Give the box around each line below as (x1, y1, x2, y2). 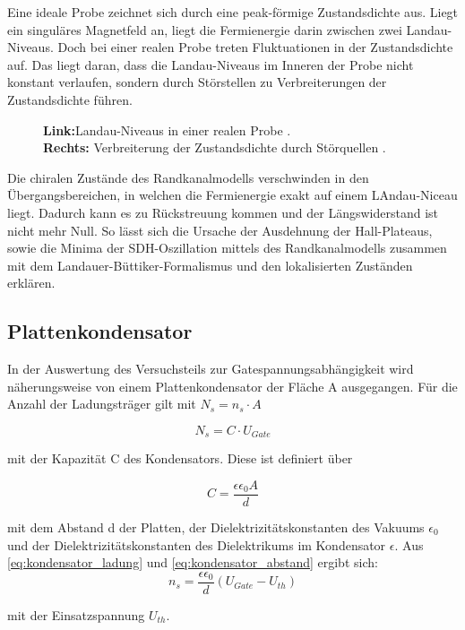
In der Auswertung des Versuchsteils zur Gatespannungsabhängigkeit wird (7, 359, 414, 378)
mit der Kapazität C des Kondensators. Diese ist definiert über (7, 449, 353, 468)
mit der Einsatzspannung (7, 605, 145, 624)
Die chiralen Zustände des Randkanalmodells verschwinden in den (7, 168, 369, 186)
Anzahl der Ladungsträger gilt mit (7, 394, 196, 413)
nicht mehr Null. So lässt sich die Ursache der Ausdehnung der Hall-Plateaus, (7, 220, 433, 239)
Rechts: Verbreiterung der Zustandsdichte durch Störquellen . (43, 138, 386, 157)
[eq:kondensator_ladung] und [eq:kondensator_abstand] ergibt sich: (7, 553, 378, 572)
